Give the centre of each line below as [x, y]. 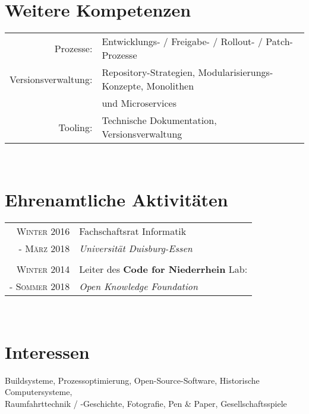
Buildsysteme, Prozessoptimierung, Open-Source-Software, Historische [132, 380]
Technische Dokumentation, [159, 120]
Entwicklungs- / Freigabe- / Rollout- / [182, 42]
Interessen [47, 351]
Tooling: [75, 127]
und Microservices [139, 103]
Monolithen [170, 86]
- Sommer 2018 [40, 286]
